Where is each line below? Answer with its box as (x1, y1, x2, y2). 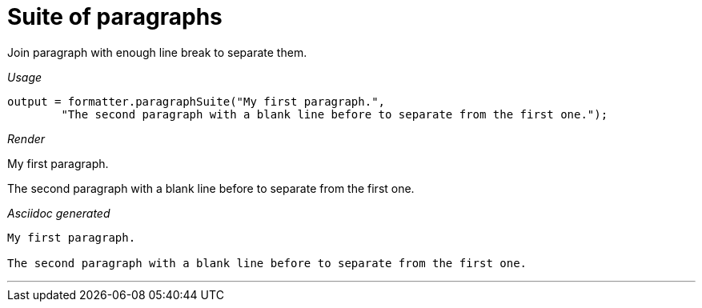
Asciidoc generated (7, 206, 110, 220)
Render (7, 131, 46, 146)
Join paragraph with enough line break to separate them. (7, 45, 307, 59)
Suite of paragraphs (7, 3, 223, 30)
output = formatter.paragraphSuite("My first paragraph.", (7, 94, 386, 108)
